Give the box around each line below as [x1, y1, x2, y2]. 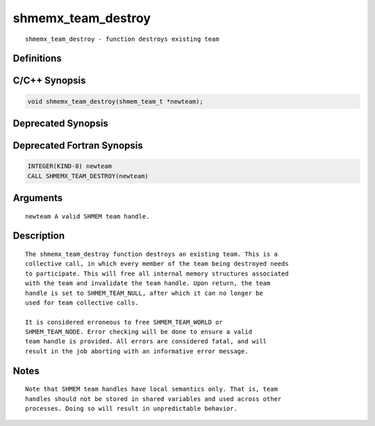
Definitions [12, 53, 62, 65]
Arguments [12, 191, 63, 204]
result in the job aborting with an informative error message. [25, 347, 249, 355]
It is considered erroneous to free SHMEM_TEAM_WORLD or [25, 318, 224, 326]
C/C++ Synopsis [12, 75, 86, 87]
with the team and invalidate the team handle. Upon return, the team [25, 280, 271, 287]
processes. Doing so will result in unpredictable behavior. [25, 404, 237, 413]
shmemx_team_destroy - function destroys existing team [25, 35, 219, 43]
